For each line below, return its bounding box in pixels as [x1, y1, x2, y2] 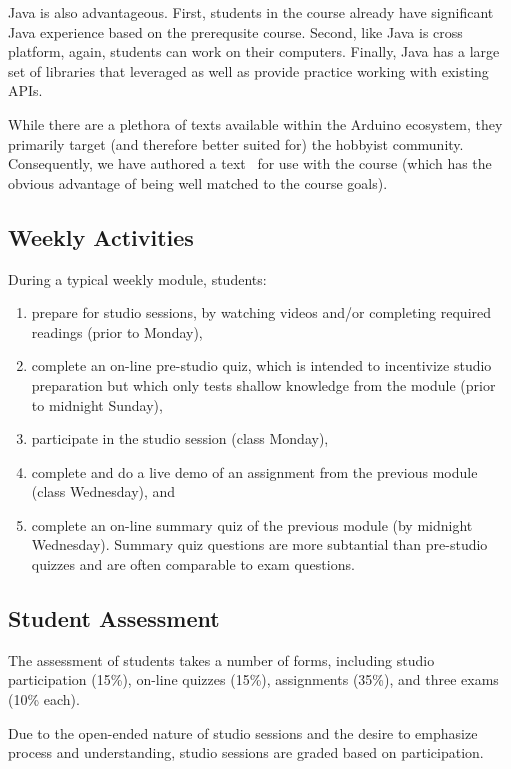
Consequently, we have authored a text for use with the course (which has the [8, 153, 492, 174]
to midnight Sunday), [31, 394, 163, 415]
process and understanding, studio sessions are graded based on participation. [8, 742, 484, 763]
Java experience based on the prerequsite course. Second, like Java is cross [8, 21, 463, 42]
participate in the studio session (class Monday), [31, 428, 329, 449]
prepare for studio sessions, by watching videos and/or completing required [31, 302, 492, 323]
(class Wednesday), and [31, 481, 176, 502]
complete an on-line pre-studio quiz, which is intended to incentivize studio [31, 355, 492, 376]
